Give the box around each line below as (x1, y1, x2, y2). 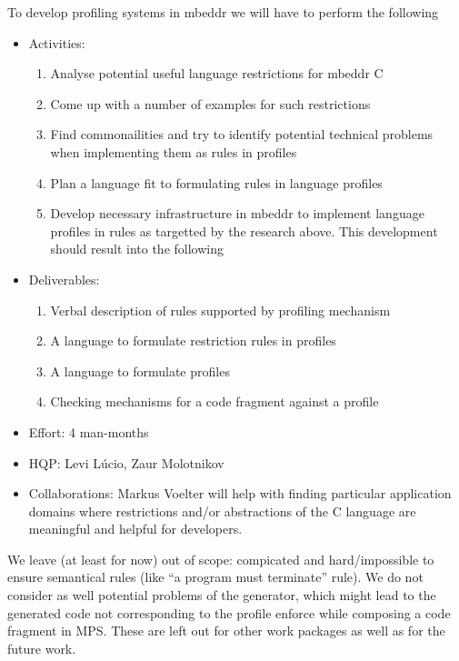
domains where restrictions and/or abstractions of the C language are (28, 501, 416, 520)
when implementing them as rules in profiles (50, 142, 297, 161)
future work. (7, 638, 76, 657)
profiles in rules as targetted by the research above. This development (50, 221, 438, 240)
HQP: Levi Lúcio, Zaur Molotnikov (28, 453, 225, 472)
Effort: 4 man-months (28, 422, 149, 441)
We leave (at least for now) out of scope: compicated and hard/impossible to (7, 549, 434, 568)
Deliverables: (28, 269, 100, 288)
